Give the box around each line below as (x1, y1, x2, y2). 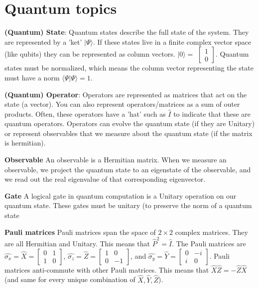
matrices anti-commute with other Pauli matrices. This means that (4, 264, 209, 275)
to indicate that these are (173, 108, 251, 119)
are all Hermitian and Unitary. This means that (4, 238, 150, 248)
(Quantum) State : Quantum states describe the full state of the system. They (4, 27, 249, 37)
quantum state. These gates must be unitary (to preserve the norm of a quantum (4, 200, 252, 211)
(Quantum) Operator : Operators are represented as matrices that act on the (4, 89, 247, 99)
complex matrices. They (175, 226, 248, 237)
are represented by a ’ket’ (4, 36, 82, 47)
